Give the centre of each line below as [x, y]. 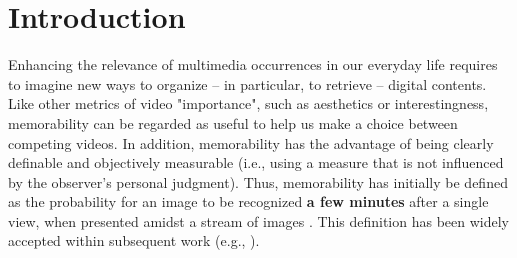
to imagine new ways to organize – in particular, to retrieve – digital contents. [247, 83]
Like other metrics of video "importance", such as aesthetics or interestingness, [248, 103]
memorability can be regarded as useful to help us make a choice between [233, 122]
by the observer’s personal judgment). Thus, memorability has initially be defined [258, 181]
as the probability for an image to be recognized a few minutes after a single [248, 201]
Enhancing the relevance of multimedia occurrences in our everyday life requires [253, 64]
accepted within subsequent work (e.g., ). [134, 240]
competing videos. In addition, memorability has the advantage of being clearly [251, 142]
